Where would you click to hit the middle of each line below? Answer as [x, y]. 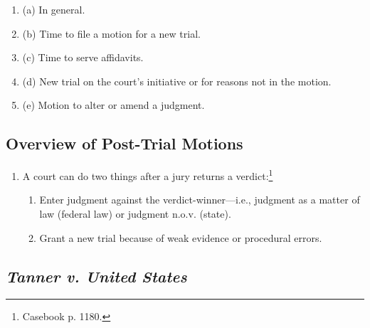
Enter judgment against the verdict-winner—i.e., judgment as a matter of [200, 200]
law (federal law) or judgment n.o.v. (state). [135, 214]
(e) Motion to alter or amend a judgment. [113, 105]
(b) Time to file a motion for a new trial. [111, 33]
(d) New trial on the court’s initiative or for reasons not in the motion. [177, 81]
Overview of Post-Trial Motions [125, 143]
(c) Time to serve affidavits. [83, 57]
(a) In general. [54, 9]
